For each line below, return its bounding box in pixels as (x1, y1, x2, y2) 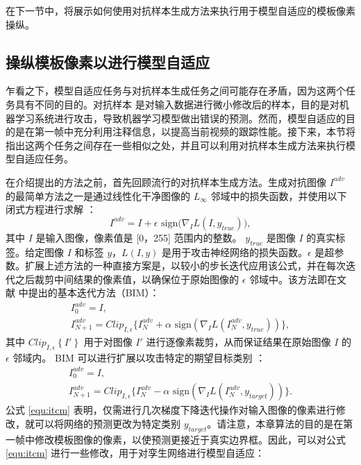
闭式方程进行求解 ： (6, 202, 96, 217)
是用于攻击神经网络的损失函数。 (162, 244, 308, 259)
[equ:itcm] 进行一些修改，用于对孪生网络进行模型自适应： (6, 446, 265, 460)
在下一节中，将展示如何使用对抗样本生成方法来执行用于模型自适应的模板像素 (6, 3, 355, 17)
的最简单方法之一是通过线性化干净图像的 (6, 188, 190, 203)
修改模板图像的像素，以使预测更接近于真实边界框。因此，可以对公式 (34, 432, 346, 446)
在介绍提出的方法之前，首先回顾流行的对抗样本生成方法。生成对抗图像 (6, 174, 326, 189)
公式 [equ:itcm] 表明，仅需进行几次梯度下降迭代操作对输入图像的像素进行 (6, 403, 336, 417)
